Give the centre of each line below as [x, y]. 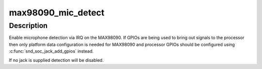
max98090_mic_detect [57, 13]
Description [28, 26]
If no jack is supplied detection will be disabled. [56, 60]
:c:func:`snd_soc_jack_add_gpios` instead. [51, 51]
